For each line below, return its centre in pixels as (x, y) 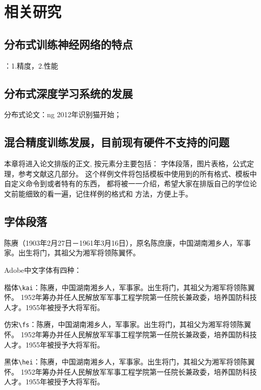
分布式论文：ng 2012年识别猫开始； (63, 114)
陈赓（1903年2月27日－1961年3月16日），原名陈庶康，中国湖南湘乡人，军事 (127, 242)
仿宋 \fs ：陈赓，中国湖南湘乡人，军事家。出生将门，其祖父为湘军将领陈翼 (128, 324)
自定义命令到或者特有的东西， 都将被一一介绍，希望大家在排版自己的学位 (127, 183)
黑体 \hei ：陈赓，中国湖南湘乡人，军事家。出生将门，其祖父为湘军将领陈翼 (129, 362)
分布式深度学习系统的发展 (68, 93)
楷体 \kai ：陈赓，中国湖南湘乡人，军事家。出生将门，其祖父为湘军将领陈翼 (129, 287)
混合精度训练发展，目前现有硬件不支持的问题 (117, 142)
